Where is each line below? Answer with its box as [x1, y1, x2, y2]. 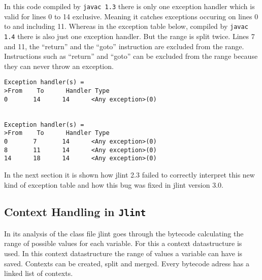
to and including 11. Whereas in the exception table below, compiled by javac [4, 21, 248, 31]
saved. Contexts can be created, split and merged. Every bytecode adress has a [4, 258, 249, 268]
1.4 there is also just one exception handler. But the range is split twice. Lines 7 [4, 30, 255, 41]
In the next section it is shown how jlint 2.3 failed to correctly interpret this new [4, 169, 255, 180]
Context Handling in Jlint [4, 204, 146, 220]
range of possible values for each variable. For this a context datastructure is [4, 238, 242, 249]
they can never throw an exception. [4, 60, 114, 71]
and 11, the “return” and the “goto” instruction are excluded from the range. [4, 41, 244, 51]
